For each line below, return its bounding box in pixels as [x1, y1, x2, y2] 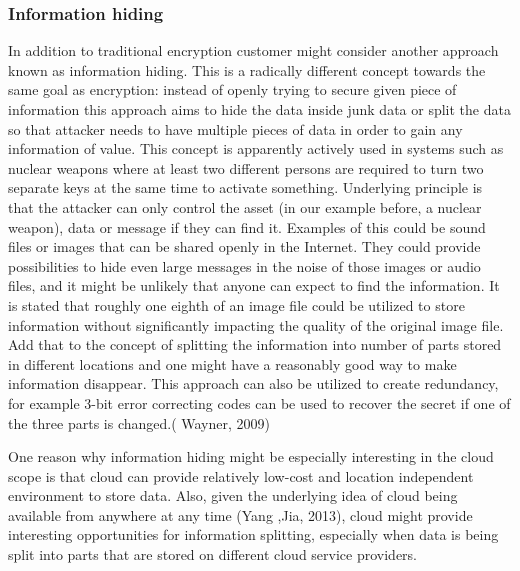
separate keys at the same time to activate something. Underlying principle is [8, 177, 483, 198]
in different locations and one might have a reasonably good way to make [8, 353, 457, 374]
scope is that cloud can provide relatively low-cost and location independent [8, 465, 474, 486]
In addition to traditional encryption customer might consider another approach [8, 40, 499, 61]
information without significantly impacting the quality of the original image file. [8, 314, 504, 335]
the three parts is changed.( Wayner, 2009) [8, 412, 270, 433]
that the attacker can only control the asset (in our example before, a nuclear [8, 196, 482, 217]
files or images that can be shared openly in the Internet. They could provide [8, 236, 481, 257]
